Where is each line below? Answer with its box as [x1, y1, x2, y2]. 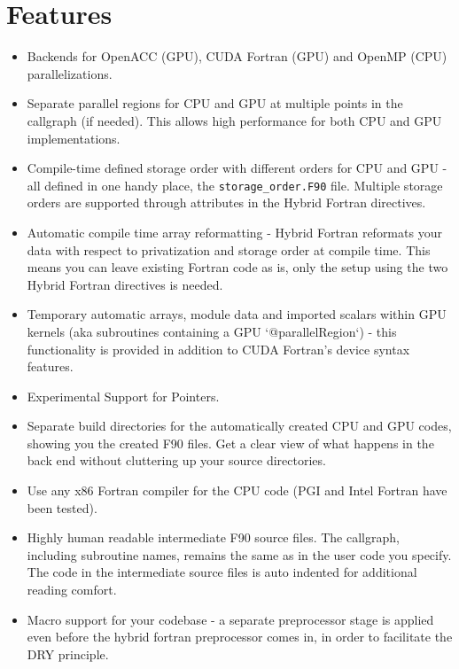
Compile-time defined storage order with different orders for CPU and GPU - [27, 159, 447, 177]
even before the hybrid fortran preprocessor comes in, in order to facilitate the [27, 627, 453, 646]
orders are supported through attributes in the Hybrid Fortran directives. [27, 193, 426, 212]
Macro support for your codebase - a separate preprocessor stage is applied [27, 610, 434, 628]
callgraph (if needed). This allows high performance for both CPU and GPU [27, 111, 442, 129]
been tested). [27, 498, 97, 517]
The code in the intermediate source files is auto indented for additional [27, 563, 417, 581]
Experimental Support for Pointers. [27, 386, 220, 405]
